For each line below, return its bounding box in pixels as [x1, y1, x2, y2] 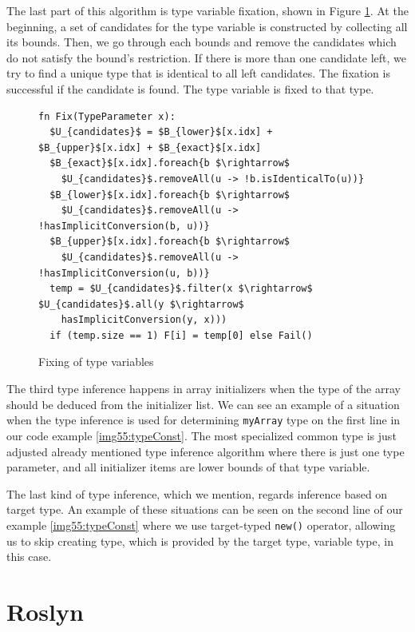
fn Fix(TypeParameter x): [38, 110, 176, 122]
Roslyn [6, 594, 84, 627]
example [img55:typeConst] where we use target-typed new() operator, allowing [6, 516, 396, 533]
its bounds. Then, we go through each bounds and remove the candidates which [6, 34, 397, 50]
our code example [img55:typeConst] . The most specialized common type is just [6, 427, 397, 443]
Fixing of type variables [38, 353, 154, 370]
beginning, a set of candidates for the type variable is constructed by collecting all [6, 18, 408, 34]
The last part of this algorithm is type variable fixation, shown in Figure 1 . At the [6, 2, 409, 18]
